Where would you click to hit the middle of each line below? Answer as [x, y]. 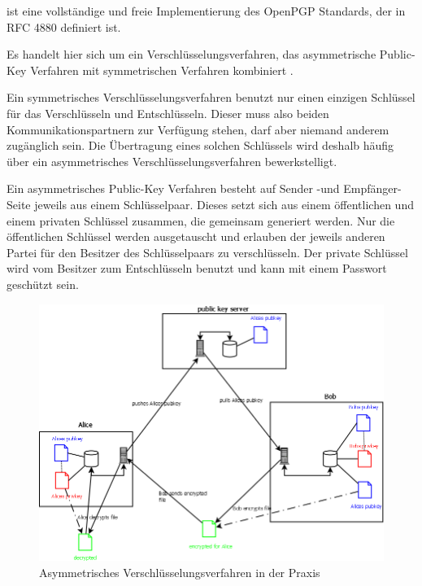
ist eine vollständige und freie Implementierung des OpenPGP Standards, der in [206, 11]
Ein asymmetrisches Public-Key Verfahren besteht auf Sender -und [173, 188]
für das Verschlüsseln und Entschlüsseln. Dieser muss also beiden [168, 113]
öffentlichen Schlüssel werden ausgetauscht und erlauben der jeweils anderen [196, 236]
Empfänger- [372, 188]
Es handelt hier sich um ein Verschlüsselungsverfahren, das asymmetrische [191, 54]
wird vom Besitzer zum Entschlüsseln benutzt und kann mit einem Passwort [197, 268]
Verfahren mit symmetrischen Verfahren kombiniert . [162, 70]
